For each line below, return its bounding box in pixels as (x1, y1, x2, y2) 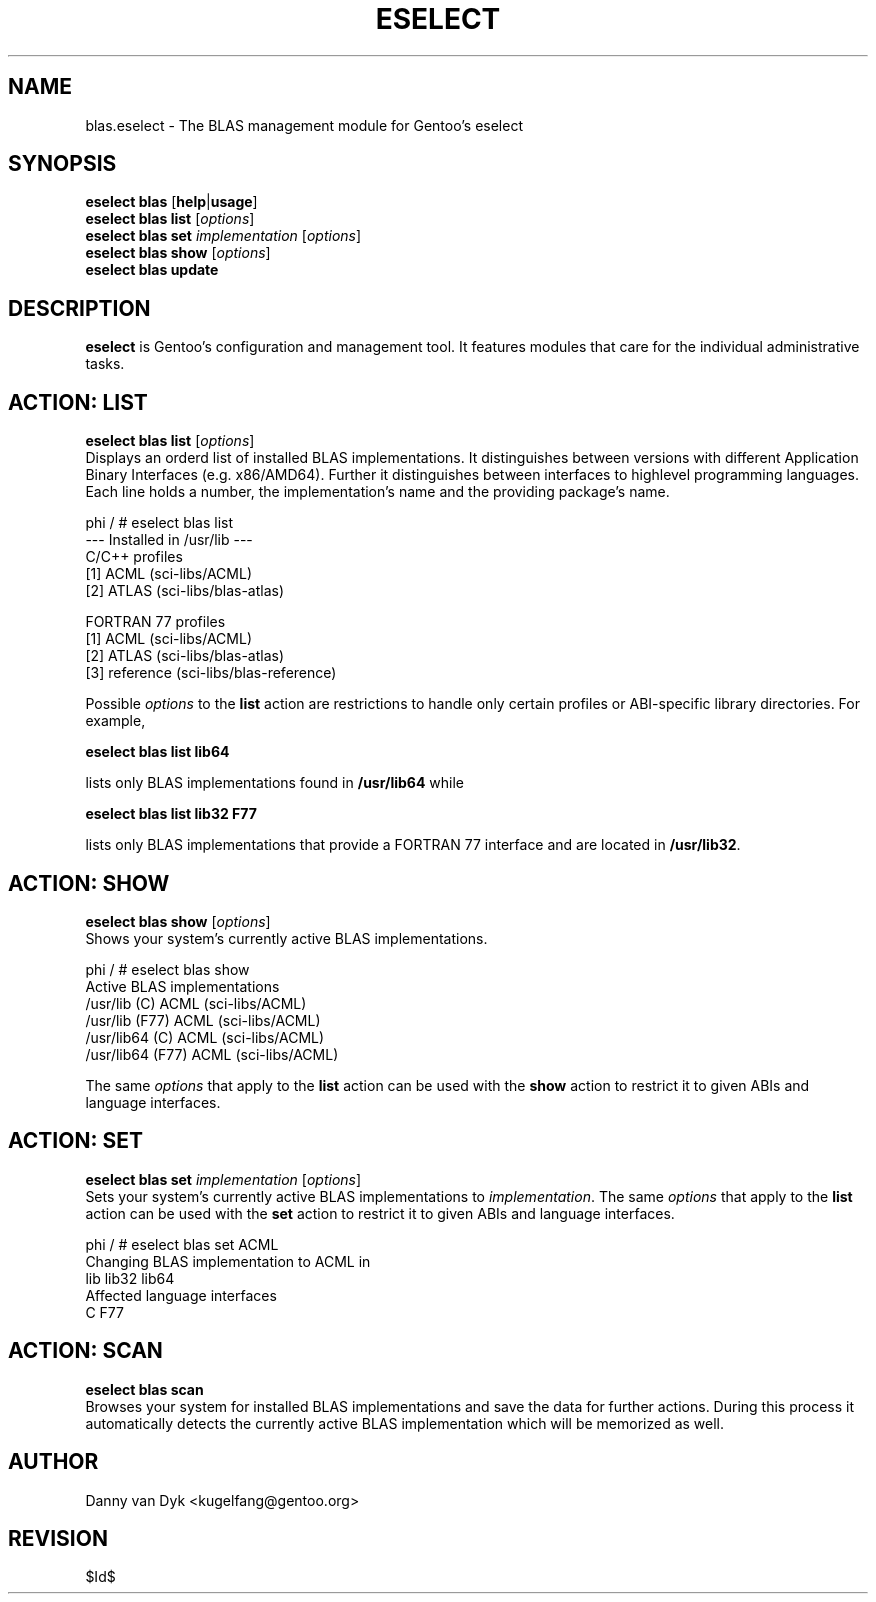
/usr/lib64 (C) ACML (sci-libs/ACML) (85, 1028, 325, 1046)
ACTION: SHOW (8, 870, 170, 896)
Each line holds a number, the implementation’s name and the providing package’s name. (85, 483, 670, 501)
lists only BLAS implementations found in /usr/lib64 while (85, 774, 464, 792)
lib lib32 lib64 (85, 1269, 175, 1287)
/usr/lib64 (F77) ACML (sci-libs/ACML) (85, 1045, 339, 1063)
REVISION (8, 1525, 108, 1551)
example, (85, 712, 146, 730)
